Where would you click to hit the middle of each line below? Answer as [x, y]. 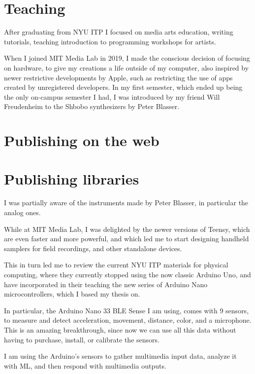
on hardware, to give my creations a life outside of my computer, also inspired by [127, 67]
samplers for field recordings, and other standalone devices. [93, 248]
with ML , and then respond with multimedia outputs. [85, 365]
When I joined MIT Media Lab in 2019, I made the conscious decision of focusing [127, 58]
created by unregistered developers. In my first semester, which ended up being [123, 87]
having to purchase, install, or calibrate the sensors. [82, 339]
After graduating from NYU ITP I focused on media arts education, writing [119, 32]
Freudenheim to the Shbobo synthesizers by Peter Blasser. [92, 106]
